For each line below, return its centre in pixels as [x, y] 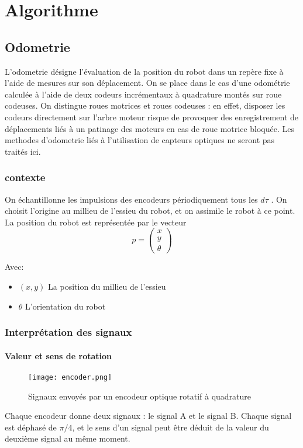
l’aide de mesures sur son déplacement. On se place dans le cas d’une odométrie [147, 83]
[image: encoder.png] [70, 377]
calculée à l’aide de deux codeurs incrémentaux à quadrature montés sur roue [143, 94]
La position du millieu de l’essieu [107, 286]
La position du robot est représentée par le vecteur [96, 222]
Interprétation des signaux [68, 332]
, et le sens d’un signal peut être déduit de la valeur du [171, 427]
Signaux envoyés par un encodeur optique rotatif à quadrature [140, 396]
